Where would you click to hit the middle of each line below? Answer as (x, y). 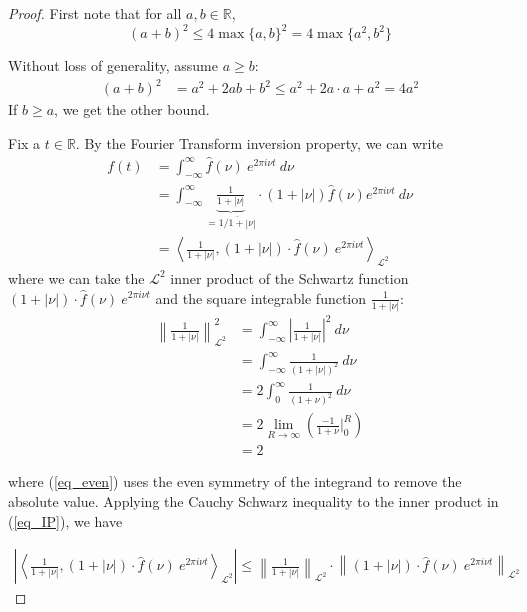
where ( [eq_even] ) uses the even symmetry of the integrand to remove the (235, 481)
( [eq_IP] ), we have (65, 520)
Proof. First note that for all (95, 13)
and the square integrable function (261, 297)
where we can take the (76, 277)
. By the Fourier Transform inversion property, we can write (259, 142)
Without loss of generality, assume (113, 65)
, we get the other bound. (132, 109)
